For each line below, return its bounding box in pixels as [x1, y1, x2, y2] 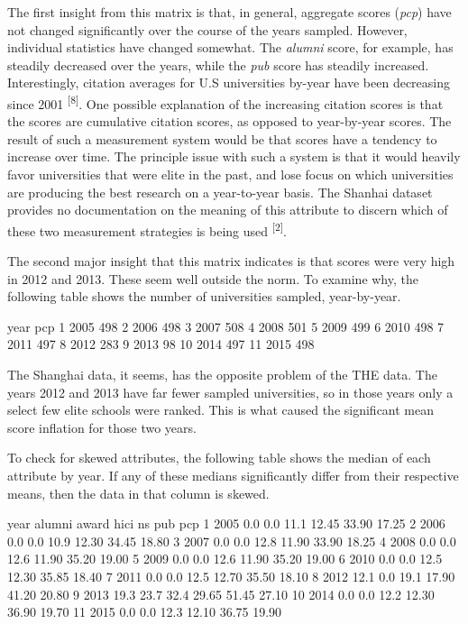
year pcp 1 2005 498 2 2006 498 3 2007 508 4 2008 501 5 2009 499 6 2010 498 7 [7, 317, 445, 335]
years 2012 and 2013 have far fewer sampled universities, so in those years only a [7, 382, 454, 401]
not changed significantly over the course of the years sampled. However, [7, 20, 408, 39]
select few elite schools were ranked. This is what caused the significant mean [7, 400, 435, 419]
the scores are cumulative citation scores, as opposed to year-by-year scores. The [7, 112, 452, 131]
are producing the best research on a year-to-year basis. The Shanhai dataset [7, 182, 433, 201]
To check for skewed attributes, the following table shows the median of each [7, 448, 431, 467]
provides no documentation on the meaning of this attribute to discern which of [7, 200, 448, 219]
